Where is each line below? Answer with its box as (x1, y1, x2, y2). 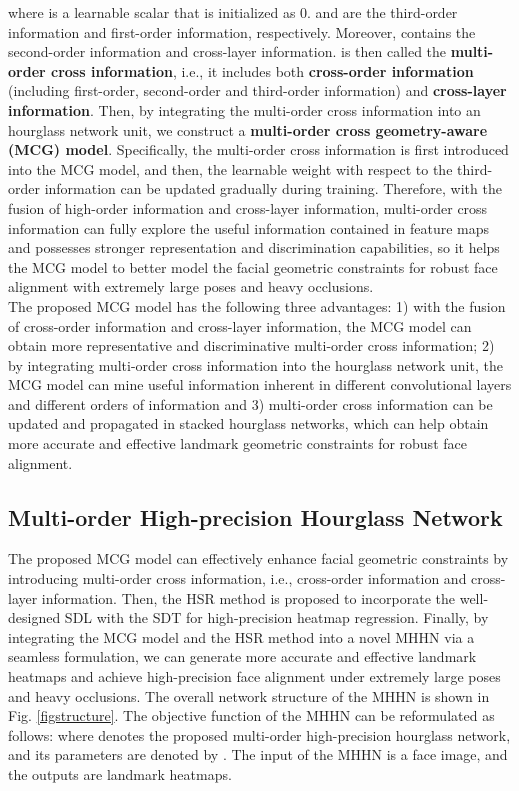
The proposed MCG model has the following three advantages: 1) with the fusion (8, 295, 506, 316)
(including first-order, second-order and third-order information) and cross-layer (8, 80, 507, 101)
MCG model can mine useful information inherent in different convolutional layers (8, 374, 512, 395)
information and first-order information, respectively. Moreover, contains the (8, 21, 476, 42)
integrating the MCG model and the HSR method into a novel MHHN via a (8, 626, 475, 647)
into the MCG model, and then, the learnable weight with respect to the (8, 158, 453, 179)
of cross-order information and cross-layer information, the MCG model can (8, 315, 472, 336)
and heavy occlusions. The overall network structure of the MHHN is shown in (8, 685, 490, 706)
